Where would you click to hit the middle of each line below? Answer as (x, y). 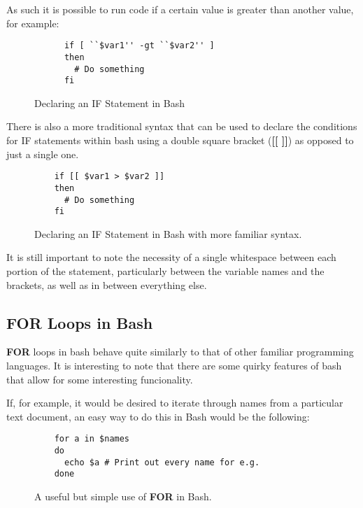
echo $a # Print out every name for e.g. (162, 462)
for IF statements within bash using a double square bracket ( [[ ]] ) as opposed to (180, 140)
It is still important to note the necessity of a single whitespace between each (171, 257)
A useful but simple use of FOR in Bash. (123, 496)
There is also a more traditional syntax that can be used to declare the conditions (182, 126)
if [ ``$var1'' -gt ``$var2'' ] (139, 46)
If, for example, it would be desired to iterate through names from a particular (175, 403)
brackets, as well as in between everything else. (107, 284)
